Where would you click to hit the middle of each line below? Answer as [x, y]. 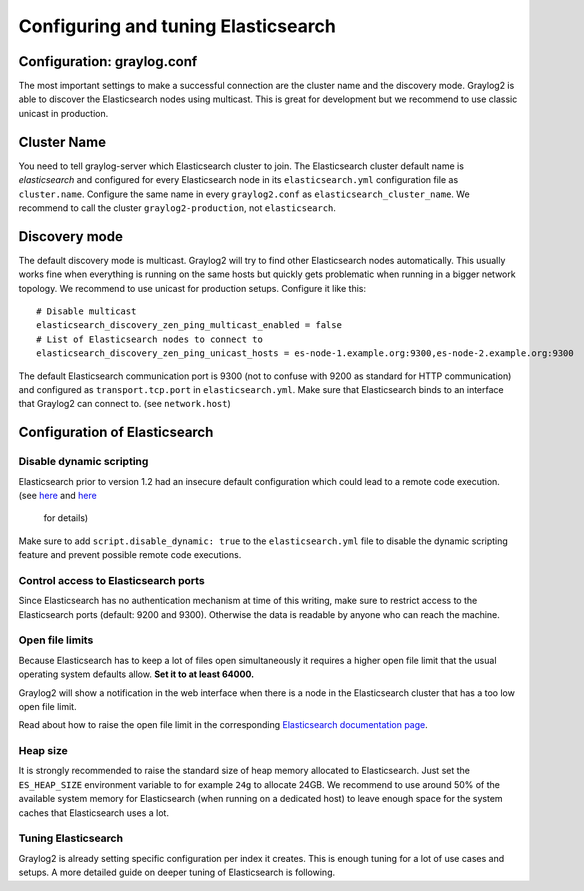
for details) [66, 518]
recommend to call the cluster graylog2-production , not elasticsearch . [177, 207]
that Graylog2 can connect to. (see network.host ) [125, 404]
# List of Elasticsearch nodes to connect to [150, 339]
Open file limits [56, 640]
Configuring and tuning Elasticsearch [177, 26]
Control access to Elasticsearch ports [111, 580]
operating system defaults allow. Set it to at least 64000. [136, 674]
